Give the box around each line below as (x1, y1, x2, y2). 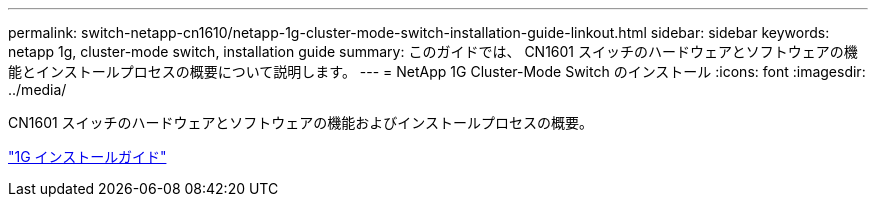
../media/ (8, 81, 67, 98)
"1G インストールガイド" (8, 148, 167, 165)
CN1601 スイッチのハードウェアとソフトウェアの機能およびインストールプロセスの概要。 (8, 114, 594, 131)
